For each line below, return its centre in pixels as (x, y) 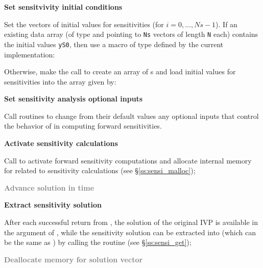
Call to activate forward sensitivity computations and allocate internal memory (128, 160)
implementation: (30, 54)
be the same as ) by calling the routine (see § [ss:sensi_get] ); (98, 242)
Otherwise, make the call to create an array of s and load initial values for (120, 71)
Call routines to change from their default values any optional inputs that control (131, 116)
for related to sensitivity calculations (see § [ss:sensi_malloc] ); (100, 170)
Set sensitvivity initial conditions (63, 7)
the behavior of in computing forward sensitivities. (83, 126)
